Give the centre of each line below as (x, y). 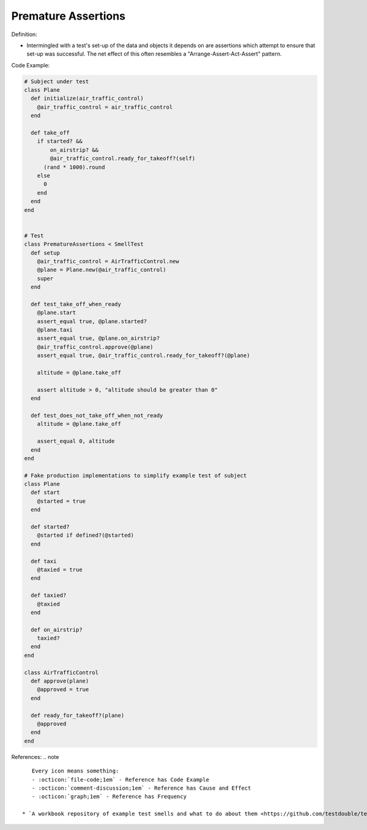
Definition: (24, 34)
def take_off (50, 133)
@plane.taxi (55, 330)
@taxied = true (60, 570)
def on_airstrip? (57, 630)
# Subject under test (57, 81)
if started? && (60, 141)
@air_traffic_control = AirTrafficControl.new (108, 261)
